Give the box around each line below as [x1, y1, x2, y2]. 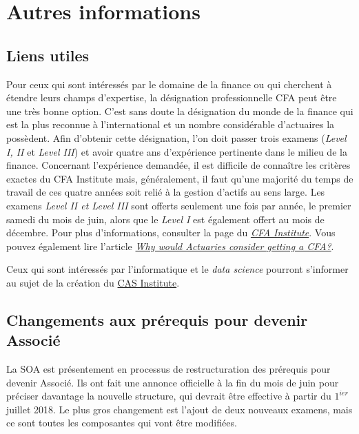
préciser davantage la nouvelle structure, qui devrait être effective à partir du [6, 389, 331, 403]
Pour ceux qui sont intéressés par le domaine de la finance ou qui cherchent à [6, 76, 332, 91]
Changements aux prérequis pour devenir [6, 309, 308, 330]
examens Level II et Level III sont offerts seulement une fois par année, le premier [6, 198, 351, 212]
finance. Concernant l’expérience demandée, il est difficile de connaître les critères [6, 158, 351, 172]
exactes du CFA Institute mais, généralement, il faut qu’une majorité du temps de [6, 171, 353, 185]
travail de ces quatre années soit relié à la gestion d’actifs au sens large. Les [6, 185, 325, 199]
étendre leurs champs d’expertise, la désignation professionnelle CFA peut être [6, 90, 337, 105]
